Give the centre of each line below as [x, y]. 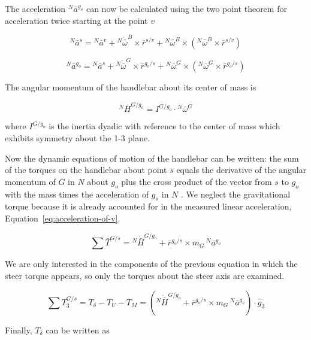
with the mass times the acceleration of [77, 194]
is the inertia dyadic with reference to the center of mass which [164, 126]
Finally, [19, 330]
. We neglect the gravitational [236, 194]
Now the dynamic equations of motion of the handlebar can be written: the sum [152, 158]
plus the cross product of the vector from [197, 181]
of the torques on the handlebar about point [86, 170]
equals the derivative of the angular [241, 170]
